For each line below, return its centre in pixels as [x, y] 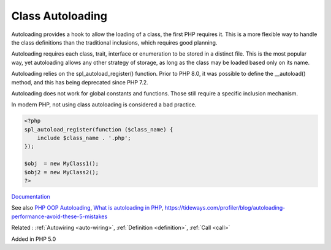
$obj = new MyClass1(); [62, 164]
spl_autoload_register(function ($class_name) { [99, 129]
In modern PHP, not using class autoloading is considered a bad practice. [104, 105]
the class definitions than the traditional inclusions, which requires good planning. [114, 42]
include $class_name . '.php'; [84, 138]
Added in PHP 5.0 [34, 239]
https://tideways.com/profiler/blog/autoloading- [225, 208]
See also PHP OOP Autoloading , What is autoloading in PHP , [87, 208]
